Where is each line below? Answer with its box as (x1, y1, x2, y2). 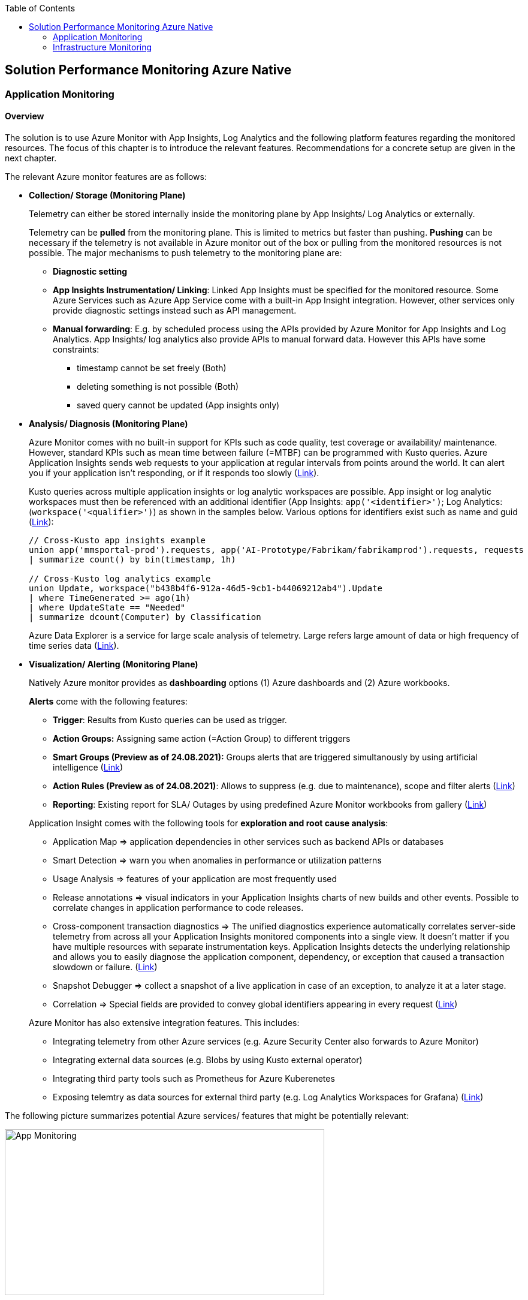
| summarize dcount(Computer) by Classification (29, 612, 261, 622)
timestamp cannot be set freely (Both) (77, 363, 227, 374)
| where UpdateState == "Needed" (29, 603, 186, 613)
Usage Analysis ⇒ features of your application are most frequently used (53, 874, 337, 884)
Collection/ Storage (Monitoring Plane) (29, 190, 186, 201)
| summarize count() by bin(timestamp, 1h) (29, 555, 236, 565)
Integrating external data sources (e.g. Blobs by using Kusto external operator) (53, 1055, 363, 1066)
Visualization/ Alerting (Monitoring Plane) (29, 659, 198, 670)
